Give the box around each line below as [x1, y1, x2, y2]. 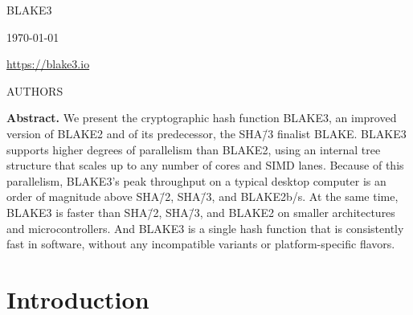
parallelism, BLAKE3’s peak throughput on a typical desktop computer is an [6, 172, 386, 189]
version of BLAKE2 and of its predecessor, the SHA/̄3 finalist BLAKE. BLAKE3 [6, 125, 407, 141]
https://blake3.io [6, 55, 90, 72]
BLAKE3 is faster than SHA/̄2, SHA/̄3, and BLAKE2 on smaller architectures [6, 203, 395, 220]
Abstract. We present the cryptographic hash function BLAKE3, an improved [6, 109, 397, 126]
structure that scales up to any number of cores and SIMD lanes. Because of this [6, 157, 404, 174]
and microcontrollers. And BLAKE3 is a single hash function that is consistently [6, 219, 404, 236]
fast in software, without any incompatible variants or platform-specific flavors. [6, 235, 395, 252]
